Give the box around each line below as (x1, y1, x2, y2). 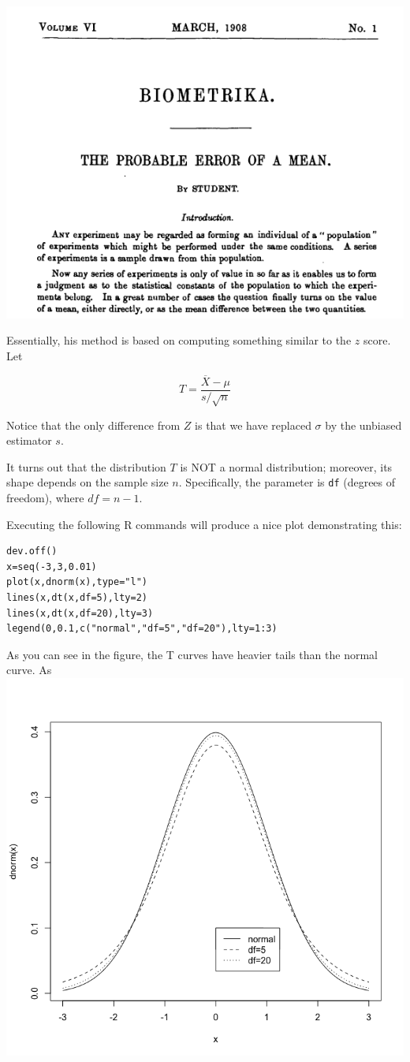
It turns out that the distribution (6, 458, 166, 475)
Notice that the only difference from (6, 416, 181, 433)
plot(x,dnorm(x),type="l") (6, 576, 147, 588)
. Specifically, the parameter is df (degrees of (178, 474, 396, 490)
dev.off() (6, 546, 58, 557)
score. (363, 332, 391, 348)
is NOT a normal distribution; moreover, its (180, 458, 393, 475)
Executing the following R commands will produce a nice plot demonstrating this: (6, 516, 402, 532)
